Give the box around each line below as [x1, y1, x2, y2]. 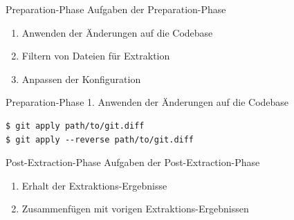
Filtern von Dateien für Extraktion [21, 48, 170, 63]
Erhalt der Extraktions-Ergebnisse [21, 178, 167, 192]
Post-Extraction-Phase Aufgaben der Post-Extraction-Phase [6, 155, 260, 169]
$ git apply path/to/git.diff [6, 120, 145, 131]
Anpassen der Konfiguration [21, 71, 141, 86]
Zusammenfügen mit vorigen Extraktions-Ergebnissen [21, 201, 249, 216]
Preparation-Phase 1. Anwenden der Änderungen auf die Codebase [6, 95, 289, 109]
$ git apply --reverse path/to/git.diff [6, 134, 194, 145]
